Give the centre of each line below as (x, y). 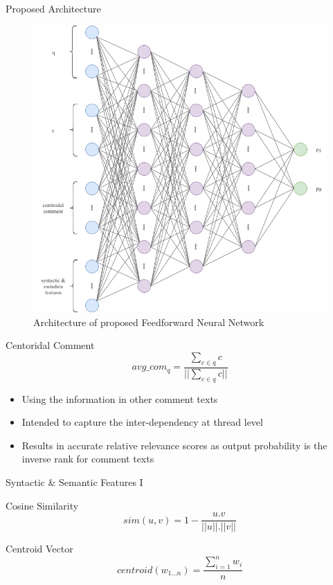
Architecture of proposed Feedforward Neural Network (149, 322)
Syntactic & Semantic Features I (74, 481)
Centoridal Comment (50, 345)
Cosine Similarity (42, 505)
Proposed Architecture (53, 8)
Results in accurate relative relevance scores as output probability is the (174, 445)
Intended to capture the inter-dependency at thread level (142, 422)
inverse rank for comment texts (88, 459)
